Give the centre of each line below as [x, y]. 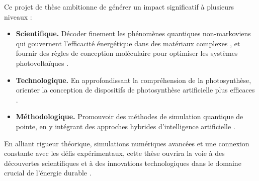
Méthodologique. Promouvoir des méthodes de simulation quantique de [129, 116]
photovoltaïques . [42, 63]
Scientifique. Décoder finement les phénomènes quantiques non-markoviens [133, 33]
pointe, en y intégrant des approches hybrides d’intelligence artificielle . [125, 126]
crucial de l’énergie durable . [48, 173]
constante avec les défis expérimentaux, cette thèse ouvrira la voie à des [114, 153]
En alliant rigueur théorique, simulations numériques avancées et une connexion [127, 143]
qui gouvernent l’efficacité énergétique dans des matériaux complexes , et [128, 43]
